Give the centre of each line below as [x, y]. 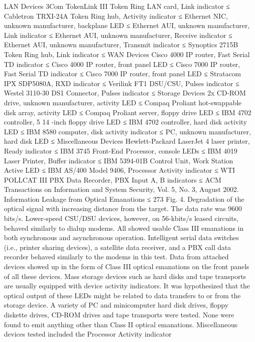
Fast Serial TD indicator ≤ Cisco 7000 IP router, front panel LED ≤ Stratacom [123, 74]
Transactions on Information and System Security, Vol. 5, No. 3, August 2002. [122, 189]
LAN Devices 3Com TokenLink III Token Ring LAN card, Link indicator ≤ [117, 6]
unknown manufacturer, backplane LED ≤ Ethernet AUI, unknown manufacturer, [127, 25]
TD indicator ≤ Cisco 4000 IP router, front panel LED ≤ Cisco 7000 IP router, [122, 64]
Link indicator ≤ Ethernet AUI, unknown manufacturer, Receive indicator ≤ [118, 35]
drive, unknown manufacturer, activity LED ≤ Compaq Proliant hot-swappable [123, 102]
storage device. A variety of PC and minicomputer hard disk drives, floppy [116, 305]
